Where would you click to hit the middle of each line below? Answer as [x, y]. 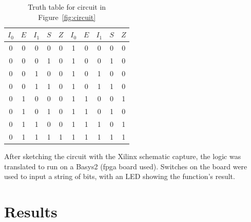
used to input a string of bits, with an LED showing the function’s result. [120, 176]
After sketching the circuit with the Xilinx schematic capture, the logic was [123, 156]
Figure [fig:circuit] [67, 17]
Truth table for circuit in [67, 7]
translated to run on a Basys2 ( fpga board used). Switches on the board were [126, 166]
